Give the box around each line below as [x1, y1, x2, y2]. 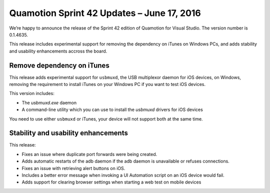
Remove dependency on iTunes [9, 61, 109, 69]
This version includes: [9, 90, 54, 96]
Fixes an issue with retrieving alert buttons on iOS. [21, 165, 125, 171]
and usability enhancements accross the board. [9, 48, 107, 54]
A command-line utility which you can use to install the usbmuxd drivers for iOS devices [21, 106, 203, 112]
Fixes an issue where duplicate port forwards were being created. [21, 151, 157, 157]
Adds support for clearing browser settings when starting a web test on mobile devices [21, 179, 201, 185]
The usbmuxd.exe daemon [21, 99, 77, 105]
